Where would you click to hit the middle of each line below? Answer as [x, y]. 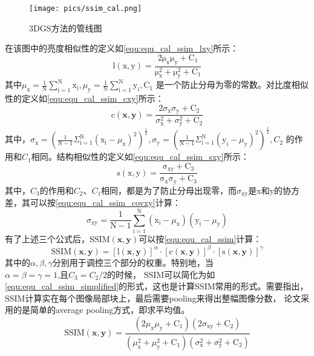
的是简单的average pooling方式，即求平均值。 [101, 310]
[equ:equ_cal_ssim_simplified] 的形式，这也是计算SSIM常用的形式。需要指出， [157, 286]
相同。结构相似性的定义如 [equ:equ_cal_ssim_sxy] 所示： [140, 157]
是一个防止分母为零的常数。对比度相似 [232, 84]
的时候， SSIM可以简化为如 [161, 274]
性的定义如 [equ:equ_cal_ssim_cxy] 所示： [84, 98]
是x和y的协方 [274, 190]
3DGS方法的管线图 [66, 28]
